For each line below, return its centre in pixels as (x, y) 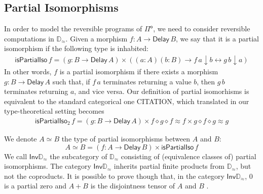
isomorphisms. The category (48, 166)
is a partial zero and (35, 186)
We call (16, 156)
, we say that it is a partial (217, 38)
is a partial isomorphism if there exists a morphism (139, 71)
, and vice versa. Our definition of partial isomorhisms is (162, 91)
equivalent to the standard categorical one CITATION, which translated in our (127, 101)
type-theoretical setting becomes (54, 111)
